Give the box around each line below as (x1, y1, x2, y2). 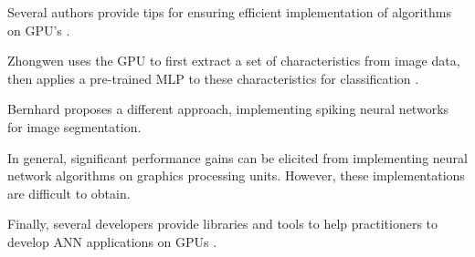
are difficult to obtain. (7, 183, 131, 202)
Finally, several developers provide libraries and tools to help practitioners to (7, 214, 438, 233)
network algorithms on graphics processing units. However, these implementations (7, 166, 465, 185)
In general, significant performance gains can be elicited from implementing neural (7, 148, 468, 167)
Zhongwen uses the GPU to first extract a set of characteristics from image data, (7, 51, 460, 70)
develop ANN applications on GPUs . (7, 231, 217, 251)
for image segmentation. (7, 117, 142, 136)
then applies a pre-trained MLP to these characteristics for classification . (7, 68, 419, 87)
